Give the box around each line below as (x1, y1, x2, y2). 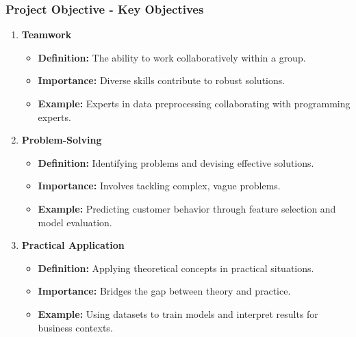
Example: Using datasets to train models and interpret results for (38, 306, 318, 321)
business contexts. (38, 320, 113, 334)
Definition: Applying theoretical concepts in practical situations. (38, 260, 314, 275)
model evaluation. (38, 215, 112, 229)
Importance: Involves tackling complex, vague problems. (38, 178, 281, 193)
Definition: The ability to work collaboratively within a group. (38, 50, 306, 64)
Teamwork (21, 27, 72, 42)
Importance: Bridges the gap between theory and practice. (38, 284, 291, 298)
